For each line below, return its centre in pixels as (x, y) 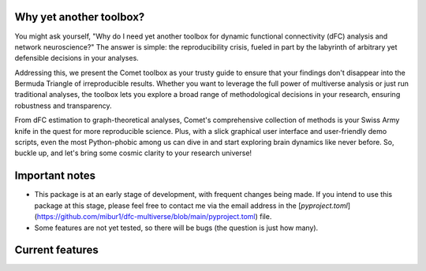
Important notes (55, 176)
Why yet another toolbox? (80, 17)
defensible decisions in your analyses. (77, 58)
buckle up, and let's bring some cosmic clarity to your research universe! (133, 153)
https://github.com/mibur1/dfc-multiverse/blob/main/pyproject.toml (146, 217)
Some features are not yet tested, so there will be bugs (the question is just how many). (176, 228)
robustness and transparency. (63, 106)
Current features (56, 250)
